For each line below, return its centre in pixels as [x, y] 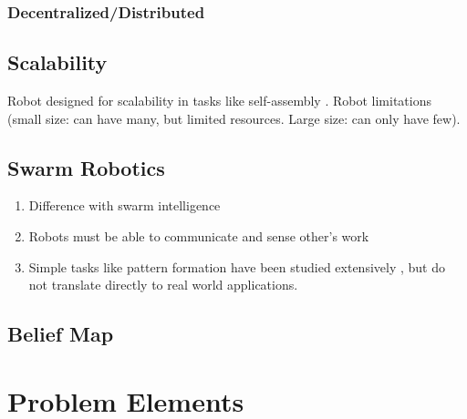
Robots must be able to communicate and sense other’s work [199, 236]
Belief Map [61, 334]
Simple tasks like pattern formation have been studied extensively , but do [237, 266]
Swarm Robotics [86, 167]
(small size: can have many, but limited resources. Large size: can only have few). [234, 118]
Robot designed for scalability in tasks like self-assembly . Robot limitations [220, 101]
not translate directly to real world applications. [163, 285]
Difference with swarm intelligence [125, 205]
